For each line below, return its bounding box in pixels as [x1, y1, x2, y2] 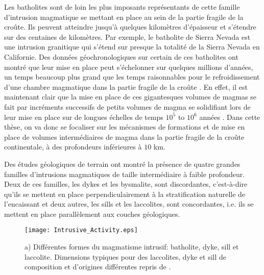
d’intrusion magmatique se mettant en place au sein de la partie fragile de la [4, 11, 244, 22]
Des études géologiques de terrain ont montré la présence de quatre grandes [4, 158, 241, 169]
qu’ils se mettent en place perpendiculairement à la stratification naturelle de [4, 188, 246, 199]
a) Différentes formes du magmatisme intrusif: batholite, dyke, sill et [25, 241, 239, 252]
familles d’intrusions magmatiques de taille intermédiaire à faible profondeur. [4, 168, 245, 179]
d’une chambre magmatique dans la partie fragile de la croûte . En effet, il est [4, 81, 248, 92]
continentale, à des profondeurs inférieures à [4, 141, 142, 152]
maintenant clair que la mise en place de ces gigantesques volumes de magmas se [4, 91, 256, 102]
